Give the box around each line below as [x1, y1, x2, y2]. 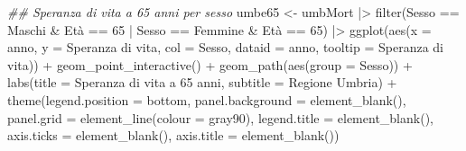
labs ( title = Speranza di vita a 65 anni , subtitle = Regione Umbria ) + [7, 73, 397, 92]
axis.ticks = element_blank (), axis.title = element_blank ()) [7, 126, 340, 145]
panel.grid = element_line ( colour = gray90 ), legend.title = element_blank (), [7, 108, 433, 127]
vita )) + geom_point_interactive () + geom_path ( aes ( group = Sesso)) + [7, 55, 413, 74]
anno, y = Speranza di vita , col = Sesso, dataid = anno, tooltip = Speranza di [7, 38, 444, 57]
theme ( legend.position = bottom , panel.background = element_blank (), [7, 90, 406, 109]
